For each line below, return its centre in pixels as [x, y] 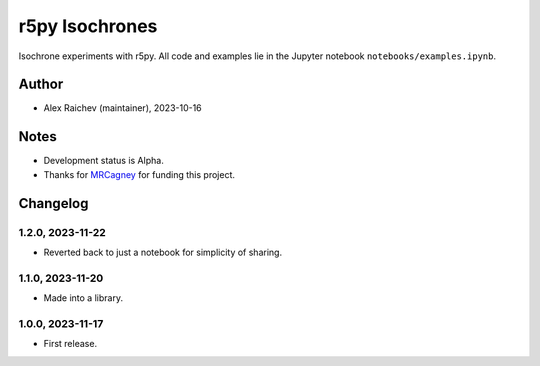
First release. [70, 344]
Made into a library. [83, 298]
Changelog [53, 203]
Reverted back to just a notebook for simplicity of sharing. [163, 252]
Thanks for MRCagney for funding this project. [139, 174]
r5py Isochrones [88, 26]
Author [41, 84]
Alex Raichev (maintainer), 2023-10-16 [122, 108]
